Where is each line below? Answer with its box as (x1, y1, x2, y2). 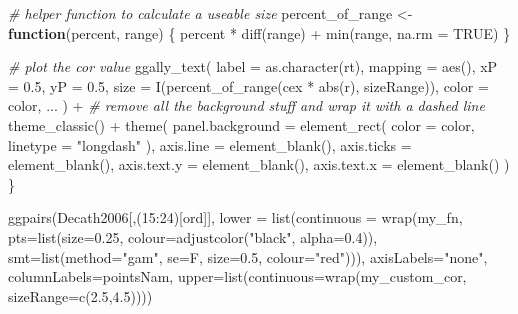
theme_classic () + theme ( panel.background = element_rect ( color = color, (8, 114, 475, 135)
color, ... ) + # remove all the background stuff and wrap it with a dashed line (8, 95, 485, 116)
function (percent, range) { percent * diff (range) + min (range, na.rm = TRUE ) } (8, 22, 511, 43)
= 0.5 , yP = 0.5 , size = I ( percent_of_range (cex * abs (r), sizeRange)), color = (8, 75, 489, 96)
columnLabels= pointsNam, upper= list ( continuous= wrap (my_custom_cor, (8, 266, 467, 287)
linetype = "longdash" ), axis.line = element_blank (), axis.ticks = (8, 134, 412, 155)
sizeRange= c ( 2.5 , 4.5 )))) (8, 285, 153, 306)
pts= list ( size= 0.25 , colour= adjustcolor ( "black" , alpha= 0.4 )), (8, 226, 378, 247)
